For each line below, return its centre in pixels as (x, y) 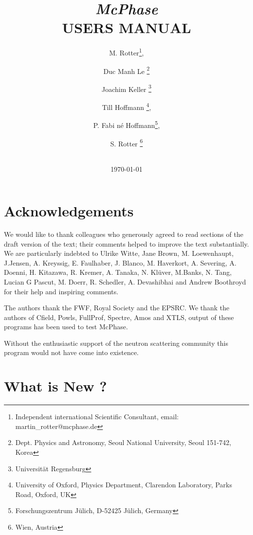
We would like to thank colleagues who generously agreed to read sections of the (124, 234)
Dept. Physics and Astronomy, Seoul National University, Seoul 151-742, (123, 442)
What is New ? (55, 386)
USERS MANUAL (126, 27)
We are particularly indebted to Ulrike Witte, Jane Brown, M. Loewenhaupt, (119, 253)
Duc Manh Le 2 (126, 70)
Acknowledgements (69, 211)
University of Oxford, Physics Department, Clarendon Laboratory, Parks (124, 485)
